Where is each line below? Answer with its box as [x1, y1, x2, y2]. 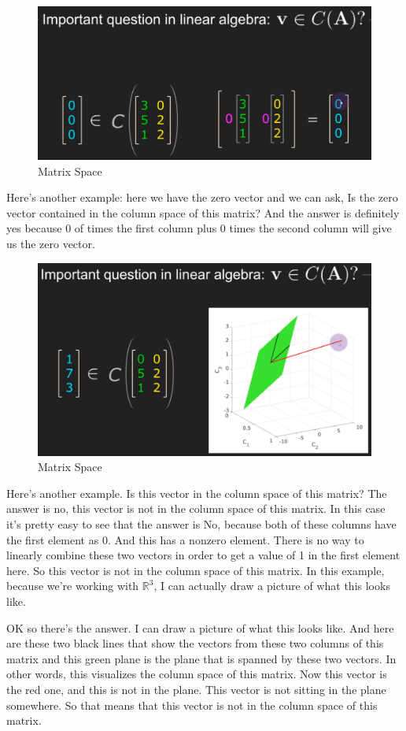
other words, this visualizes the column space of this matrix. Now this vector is [6, 666, 387, 682]
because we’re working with [6, 577, 139, 594]
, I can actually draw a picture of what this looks [153, 577, 390, 594]
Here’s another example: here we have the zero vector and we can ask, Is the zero [6, 189, 398, 206]
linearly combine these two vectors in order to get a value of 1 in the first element [6, 547, 400, 563]
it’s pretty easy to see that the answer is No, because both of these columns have [6, 516, 397, 532]
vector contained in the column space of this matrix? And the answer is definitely [6, 204, 400, 221]
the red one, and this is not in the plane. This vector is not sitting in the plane [6, 681, 386, 698]
